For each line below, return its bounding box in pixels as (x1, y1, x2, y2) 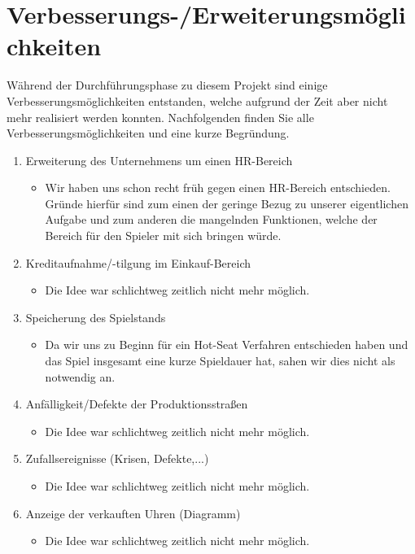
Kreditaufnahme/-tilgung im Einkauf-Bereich (25, 254, 251, 271)
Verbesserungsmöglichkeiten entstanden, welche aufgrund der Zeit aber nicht (7, 92, 388, 109)
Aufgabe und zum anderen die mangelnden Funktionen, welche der (45, 211, 378, 228)
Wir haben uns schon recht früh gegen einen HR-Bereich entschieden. (45, 179, 391, 196)
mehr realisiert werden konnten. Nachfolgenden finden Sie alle (7, 108, 314, 125)
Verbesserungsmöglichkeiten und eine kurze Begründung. (7, 124, 290, 142)
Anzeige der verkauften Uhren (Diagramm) (25, 504, 241, 521)
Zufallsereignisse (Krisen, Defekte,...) (25, 450, 209, 467)
